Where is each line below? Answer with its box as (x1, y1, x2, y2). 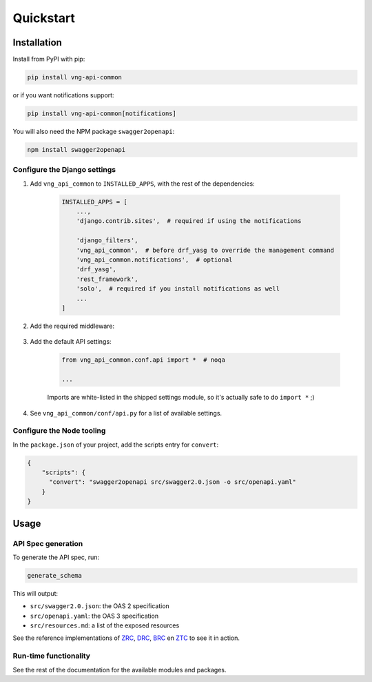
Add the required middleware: (30, 322, 115, 330)
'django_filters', (76, 237, 138, 244)
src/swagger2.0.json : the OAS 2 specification (30, 602, 170, 610)
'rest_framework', (76, 275, 138, 283)
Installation (12, 37, 62, 48)
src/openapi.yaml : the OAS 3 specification (30, 612, 158, 620)
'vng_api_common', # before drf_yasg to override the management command (76, 246, 334, 254)
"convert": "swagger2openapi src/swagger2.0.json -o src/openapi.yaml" (49, 478, 296, 486)
